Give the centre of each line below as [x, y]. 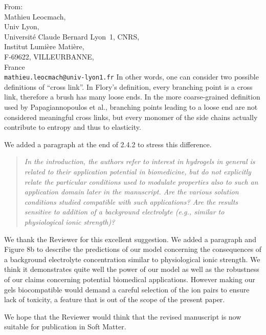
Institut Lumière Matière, [44, 46]
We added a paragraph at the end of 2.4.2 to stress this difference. [108, 144]
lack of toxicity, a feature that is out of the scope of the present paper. [115, 299]
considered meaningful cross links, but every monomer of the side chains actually [131, 117]
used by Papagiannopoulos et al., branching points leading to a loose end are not [131, 107]
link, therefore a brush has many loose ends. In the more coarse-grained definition [132, 97]
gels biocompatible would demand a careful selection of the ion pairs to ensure [127, 289]
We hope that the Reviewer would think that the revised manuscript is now [123, 316]
